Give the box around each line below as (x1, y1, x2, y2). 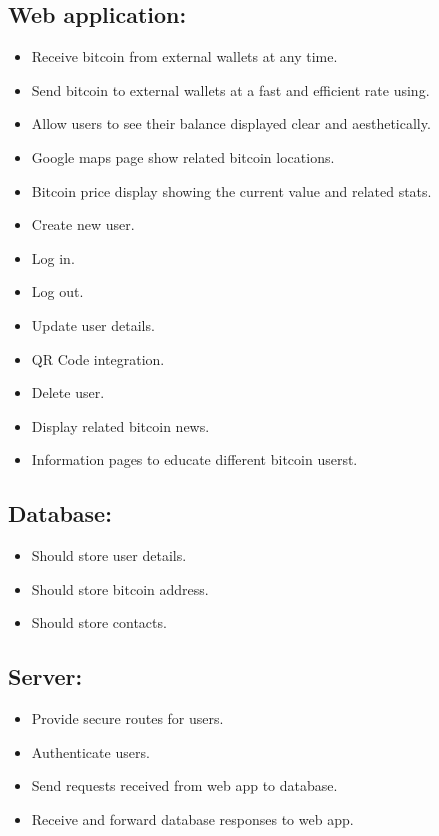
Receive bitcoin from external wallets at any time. (31, 46, 338, 67)
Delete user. (31, 382, 105, 403)
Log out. (31, 281, 84, 302)
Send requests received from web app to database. (31, 775, 338, 796)
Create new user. (31, 214, 135, 235)
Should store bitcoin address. (31, 578, 209, 599)
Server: (8, 661, 83, 692)
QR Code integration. (31, 348, 165, 369)
